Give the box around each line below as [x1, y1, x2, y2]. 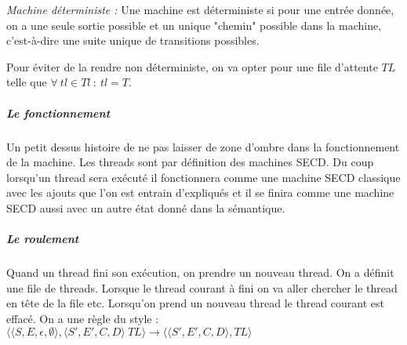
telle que [6, 74, 47, 90]
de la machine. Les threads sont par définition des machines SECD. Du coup [6, 154, 374, 170]
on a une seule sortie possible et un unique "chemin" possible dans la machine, [6, 16, 382, 33]
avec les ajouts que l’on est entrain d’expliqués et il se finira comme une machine [6, 184, 394, 201]
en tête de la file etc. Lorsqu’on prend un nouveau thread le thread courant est [6, 295, 384, 311]
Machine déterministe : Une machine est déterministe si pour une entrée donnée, [6, 2, 394, 17]
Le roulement [6, 231, 79, 247]
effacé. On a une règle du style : [6, 310, 159, 326]
